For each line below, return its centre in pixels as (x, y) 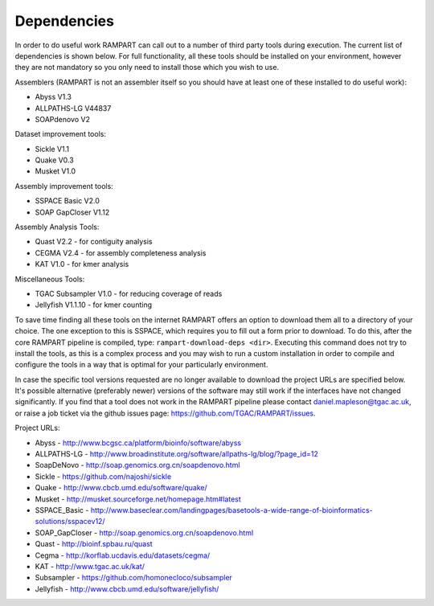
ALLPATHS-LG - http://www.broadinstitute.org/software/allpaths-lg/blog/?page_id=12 (177, 454)
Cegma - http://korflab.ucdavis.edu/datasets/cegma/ (123, 555)
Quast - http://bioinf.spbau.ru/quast (94, 544)
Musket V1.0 (55, 171)
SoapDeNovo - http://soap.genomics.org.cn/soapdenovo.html (137, 465)
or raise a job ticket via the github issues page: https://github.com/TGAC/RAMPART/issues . (166, 413)
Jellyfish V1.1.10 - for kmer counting (94, 305)
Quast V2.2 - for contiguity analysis (94, 242)
